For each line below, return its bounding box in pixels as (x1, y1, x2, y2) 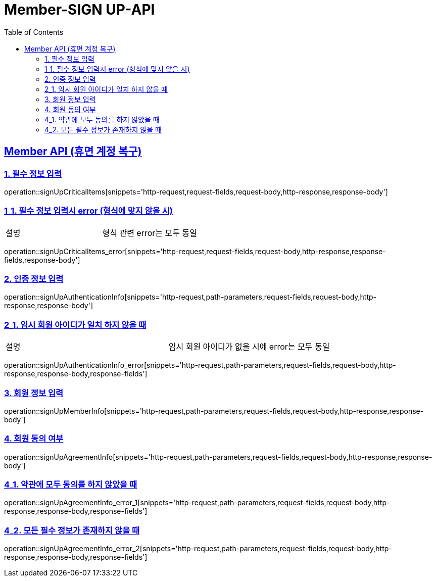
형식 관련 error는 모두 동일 (102, 227, 197, 238)
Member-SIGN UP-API (4, 1, 155, 18)
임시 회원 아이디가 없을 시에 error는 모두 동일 (168, 342, 330, 352)
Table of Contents (4, 27, 64, 36)
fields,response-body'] (4, 255, 80, 264)
